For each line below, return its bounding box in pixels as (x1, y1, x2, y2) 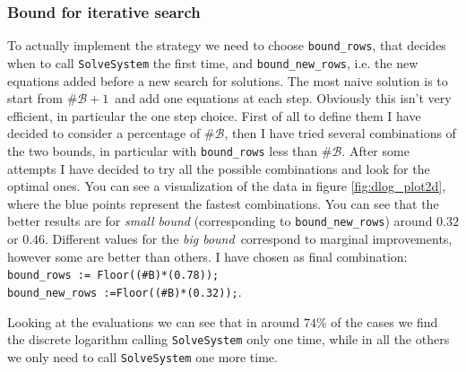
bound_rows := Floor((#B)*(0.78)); (7, 269, 220, 282)
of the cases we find (331, 312, 438, 331)
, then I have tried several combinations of (224, 124, 456, 143)
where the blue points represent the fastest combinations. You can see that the (7, 194, 439, 212)
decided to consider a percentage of (7, 124, 201, 143)
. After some (341, 141, 410, 160)
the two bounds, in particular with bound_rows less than (7, 141, 318, 160)
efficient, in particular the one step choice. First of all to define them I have (7, 106, 421, 125)
